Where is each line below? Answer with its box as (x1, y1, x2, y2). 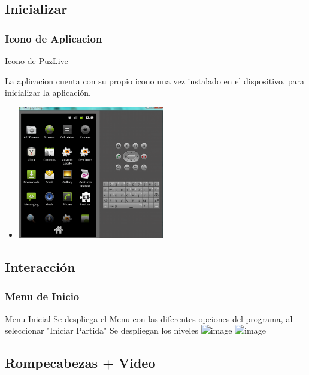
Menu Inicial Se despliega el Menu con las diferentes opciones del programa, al (5, 312, 293, 325)
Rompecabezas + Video (5, 353, 156, 372)
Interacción (5, 258, 75, 276)
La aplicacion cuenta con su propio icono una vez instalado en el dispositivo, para (5, 74, 304, 87)
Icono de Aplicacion (5, 31, 102, 46)
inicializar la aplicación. (5, 86, 91, 99)
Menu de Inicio (5, 289, 80, 304)
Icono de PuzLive (5, 55, 68, 66)
